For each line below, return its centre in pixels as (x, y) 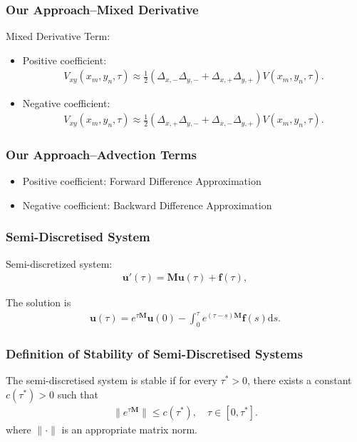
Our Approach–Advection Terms (101, 154)
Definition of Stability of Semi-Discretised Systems (154, 354)
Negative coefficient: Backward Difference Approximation (147, 205)
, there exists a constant (300, 380)
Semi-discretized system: (59, 263)
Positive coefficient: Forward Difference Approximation (142, 181)
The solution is (38, 302)
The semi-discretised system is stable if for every (112, 380)
